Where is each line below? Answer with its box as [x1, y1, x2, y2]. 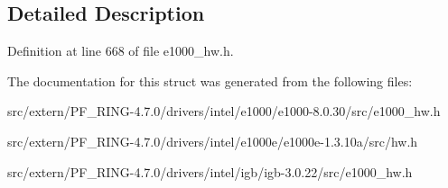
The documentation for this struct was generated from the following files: [7, 71, 413, 90]
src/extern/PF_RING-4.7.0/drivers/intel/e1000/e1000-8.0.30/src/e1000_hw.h [7, 102, 441, 121]
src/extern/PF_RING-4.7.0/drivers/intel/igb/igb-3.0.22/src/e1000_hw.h [7, 162, 413, 181]
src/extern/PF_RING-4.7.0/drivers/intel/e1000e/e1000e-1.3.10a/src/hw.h [7, 131, 418, 150]
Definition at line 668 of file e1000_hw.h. [7, 41, 234, 60]
